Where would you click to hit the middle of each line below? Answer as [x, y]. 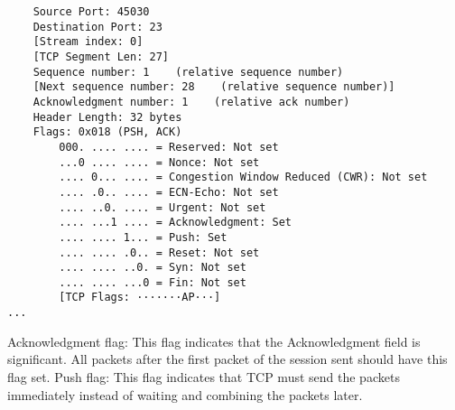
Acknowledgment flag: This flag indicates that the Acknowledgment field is [214, 341]
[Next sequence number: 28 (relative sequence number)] [214, 87]
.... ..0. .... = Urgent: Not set [162, 207]
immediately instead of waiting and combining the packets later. [185, 394]
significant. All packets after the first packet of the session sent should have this [227, 359]
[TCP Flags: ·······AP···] [140, 298]
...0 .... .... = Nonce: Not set [159, 162]
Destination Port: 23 [97, 27]
